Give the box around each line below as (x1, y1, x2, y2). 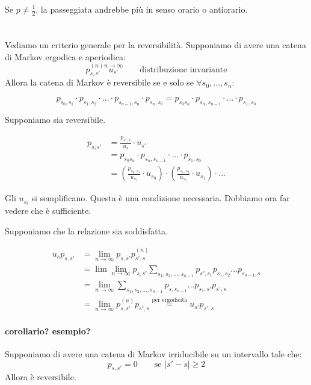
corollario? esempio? (5, 324, 91, 337)
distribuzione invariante (140, 65, 227, 74)
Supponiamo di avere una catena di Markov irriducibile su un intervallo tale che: (5, 348, 302, 360)
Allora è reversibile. (5, 371, 76, 383)
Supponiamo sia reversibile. (5, 113, 106, 126)
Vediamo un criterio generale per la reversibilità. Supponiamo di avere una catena (5, 39, 306, 51)
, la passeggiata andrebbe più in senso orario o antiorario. (35, 3, 248, 15)
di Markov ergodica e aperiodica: (5, 50, 126, 63)
